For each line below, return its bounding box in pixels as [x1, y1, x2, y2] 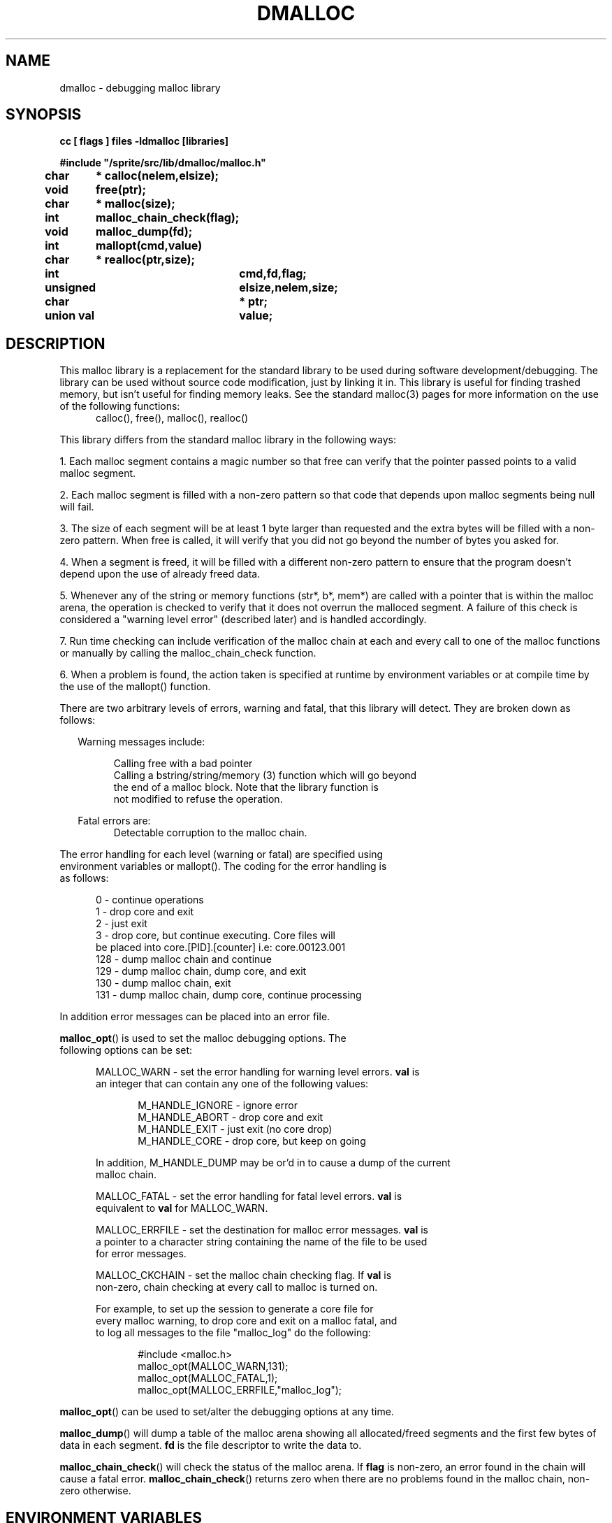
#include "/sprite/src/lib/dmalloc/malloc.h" [59, 157, 266, 169]
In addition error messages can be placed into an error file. [59, 1010, 330, 1023]
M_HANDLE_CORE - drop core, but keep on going [138, 1135, 366, 1147]
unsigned [45, 280, 96, 295]
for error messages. [96, 1247, 187, 1260]
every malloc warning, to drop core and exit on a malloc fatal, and [96, 1315, 398, 1327]
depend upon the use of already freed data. [59, 568, 261, 580]
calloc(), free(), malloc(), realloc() [96, 412, 249, 424]
